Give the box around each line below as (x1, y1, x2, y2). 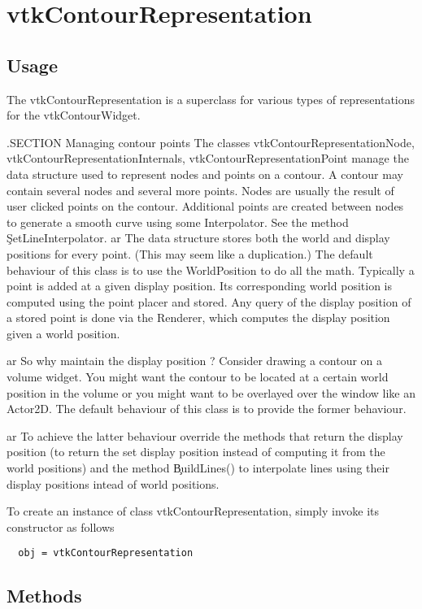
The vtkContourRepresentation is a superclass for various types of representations (7, 90, 415, 107)
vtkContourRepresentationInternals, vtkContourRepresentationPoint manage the (7, 150, 409, 167)
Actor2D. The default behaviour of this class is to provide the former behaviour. (7, 400, 407, 417)
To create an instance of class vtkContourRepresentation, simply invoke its (7, 502, 380, 520)
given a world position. (7, 324, 120, 341)
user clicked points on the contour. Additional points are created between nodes (7, 198, 404, 215)
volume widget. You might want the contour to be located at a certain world (7, 368, 389, 385)
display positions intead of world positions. (7, 475, 220, 492)
